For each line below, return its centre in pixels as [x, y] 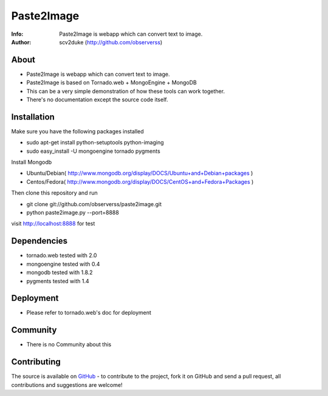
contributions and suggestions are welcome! [67, 384]
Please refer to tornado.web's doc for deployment [89, 313]
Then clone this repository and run [54, 193]
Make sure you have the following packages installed [77, 131]
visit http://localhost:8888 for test [53, 224]
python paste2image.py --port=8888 [73, 213]
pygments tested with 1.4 [58, 281]
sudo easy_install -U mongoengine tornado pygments [93, 151]
